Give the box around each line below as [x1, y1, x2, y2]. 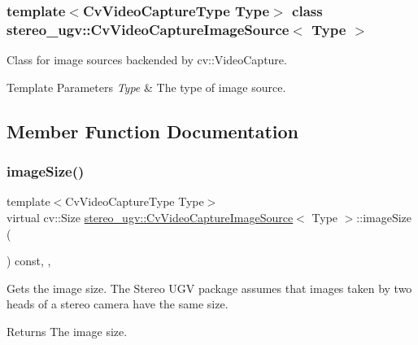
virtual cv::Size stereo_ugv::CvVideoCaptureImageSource [7, 208, 294, 225]
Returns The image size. [7, 322, 128, 339]
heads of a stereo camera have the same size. [7, 295, 229, 312]
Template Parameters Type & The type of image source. [7, 78, 286, 95]
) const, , [7, 252, 51, 269]
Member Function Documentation [7, 118, 299, 143]
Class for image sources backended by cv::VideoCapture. [7, 51, 287, 68]
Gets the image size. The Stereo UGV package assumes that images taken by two [7, 279, 412, 296]
